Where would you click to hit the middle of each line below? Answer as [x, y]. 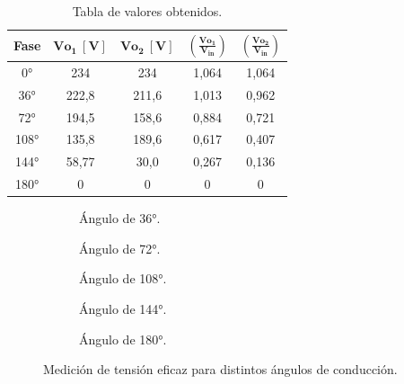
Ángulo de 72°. [120, 248]
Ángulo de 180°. [123, 339]
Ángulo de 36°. [120, 218]
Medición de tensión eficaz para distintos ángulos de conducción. [220, 369]
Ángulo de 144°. [123, 308]
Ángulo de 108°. [123, 278]
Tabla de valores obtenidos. [147, 11]
